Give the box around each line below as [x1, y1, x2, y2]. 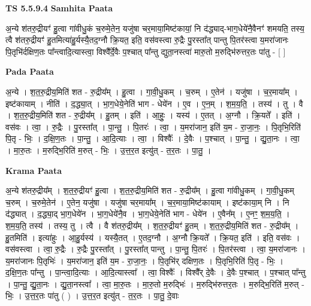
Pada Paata [5, 65, 54, 78]
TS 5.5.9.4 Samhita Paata [5, 2, 113, 14]
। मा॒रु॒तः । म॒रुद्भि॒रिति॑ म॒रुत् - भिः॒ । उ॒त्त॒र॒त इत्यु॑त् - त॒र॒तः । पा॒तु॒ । [5, 143, 212, 156]
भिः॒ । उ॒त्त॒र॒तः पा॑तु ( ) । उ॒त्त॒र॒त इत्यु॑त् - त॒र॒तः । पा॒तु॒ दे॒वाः [5, 289, 179, 302]
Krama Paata [5, 164, 62, 176]
